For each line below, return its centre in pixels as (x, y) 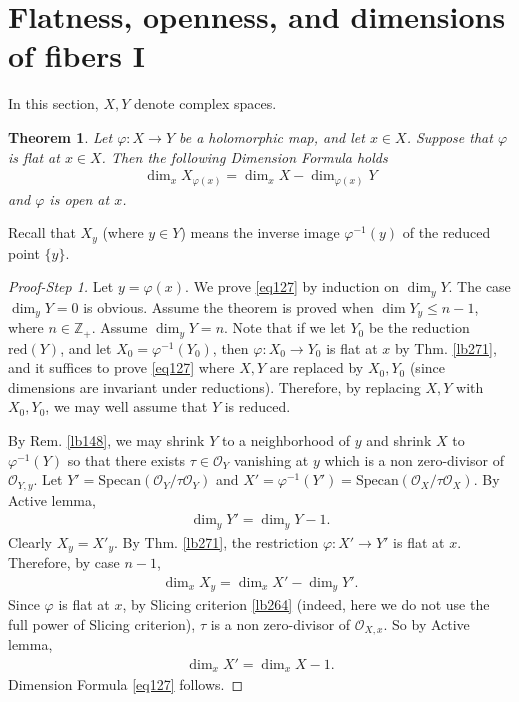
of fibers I (77, 55)
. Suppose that (449, 136)
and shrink (399, 440)
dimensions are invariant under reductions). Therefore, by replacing (214, 386)
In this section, (53, 103)
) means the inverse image (260, 232)
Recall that (42, 232)
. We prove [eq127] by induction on (292, 286)
